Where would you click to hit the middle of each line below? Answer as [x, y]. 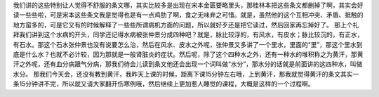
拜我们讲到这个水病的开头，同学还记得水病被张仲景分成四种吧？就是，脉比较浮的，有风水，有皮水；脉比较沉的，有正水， [188, 34]
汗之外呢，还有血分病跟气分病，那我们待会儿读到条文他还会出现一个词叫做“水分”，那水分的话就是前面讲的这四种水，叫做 [188, 64]
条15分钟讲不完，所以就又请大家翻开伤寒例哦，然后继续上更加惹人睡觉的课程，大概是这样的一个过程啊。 [164, 84]
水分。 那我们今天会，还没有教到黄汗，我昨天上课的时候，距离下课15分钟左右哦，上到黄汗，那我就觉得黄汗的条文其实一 [186, 74]
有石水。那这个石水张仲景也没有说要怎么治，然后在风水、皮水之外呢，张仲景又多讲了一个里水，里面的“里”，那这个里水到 [188, 44]
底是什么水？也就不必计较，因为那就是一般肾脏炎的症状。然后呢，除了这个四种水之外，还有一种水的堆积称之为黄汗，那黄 [188, 54]
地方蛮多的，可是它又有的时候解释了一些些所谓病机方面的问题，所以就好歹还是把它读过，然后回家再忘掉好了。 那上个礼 [186, 25]
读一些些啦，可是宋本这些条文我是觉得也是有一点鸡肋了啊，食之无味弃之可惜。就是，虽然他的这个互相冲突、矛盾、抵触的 [188, 15]
